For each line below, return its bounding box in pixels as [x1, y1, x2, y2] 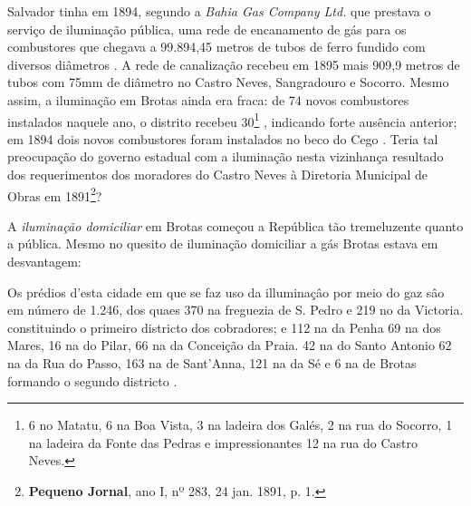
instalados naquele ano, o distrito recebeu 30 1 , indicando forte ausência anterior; [7, 109, 457, 131]
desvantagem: [7, 252, 82, 271]
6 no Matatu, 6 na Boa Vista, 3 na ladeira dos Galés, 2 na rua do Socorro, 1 [28, 415, 453, 434]
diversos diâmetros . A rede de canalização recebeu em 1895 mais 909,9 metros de [7, 54, 460, 73]
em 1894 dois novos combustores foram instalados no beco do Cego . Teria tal [7, 129, 438, 148]
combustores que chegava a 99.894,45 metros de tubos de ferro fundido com [7, 37, 426, 56]
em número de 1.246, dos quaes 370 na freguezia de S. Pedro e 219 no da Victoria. [7, 300, 464, 319]
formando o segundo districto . [7, 371, 178, 390]
